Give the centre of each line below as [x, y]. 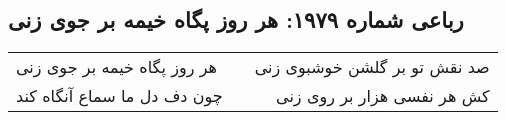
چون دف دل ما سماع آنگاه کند [119, 96]
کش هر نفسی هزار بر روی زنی [383, 96]
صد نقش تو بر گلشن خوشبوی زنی [372, 67]
